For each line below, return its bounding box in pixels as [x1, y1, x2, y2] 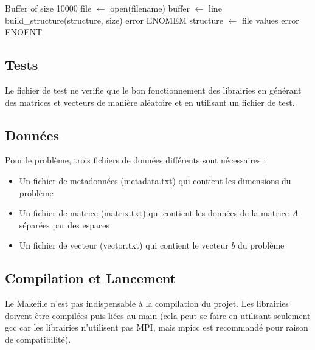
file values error [241, 13, 299, 26]
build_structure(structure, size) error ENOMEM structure [5, 13, 223, 26]
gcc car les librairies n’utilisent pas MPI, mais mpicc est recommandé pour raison [5, 321, 308, 334]
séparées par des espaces [19, 218, 109, 231]
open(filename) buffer [110, 2, 190, 14]
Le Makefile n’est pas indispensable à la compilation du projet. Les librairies [5, 297, 289, 310]
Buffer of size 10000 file [5, 2, 92, 14]
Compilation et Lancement [5, 269, 176, 287]
